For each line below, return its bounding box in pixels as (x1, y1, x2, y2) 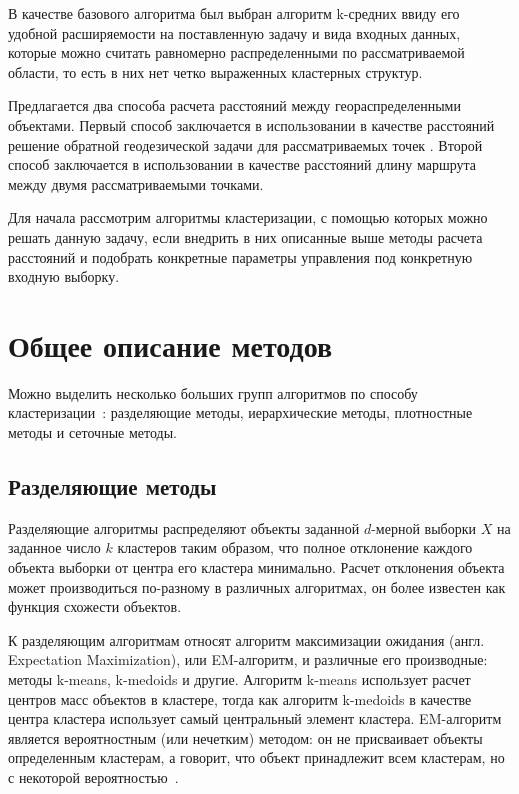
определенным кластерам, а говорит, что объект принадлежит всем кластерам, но (8, 747, 505, 768)
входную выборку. (8, 266, 120, 287)
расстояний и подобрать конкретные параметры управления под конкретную (8, 246, 473, 267)
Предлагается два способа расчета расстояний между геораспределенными (8, 95, 461, 116)
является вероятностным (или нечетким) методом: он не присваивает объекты (8, 727, 483, 748)
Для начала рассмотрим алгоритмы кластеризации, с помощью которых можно (8, 207, 488, 228)
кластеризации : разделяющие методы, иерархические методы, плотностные (8, 402, 473, 423)
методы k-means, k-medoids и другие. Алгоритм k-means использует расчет (8, 668, 471, 689)
